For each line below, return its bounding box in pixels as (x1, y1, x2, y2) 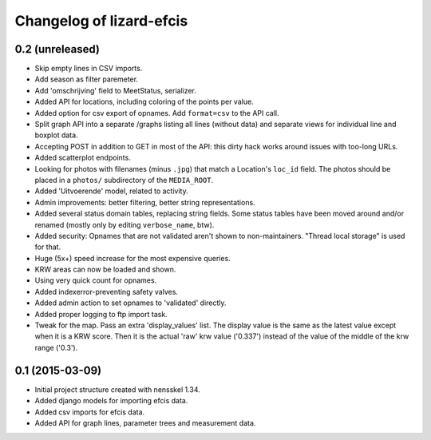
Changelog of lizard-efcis (14, 12, 188, 30)
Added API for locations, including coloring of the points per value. (34, 97, 255, 107)
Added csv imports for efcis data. (34, 407, 145, 417)
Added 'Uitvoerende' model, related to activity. (34, 186, 188, 196)
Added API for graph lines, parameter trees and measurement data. (34, 418, 256, 427)
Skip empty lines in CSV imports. (34, 64, 143, 73)
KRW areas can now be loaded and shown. (34, 264, 176, 275)
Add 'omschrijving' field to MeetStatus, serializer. (34, 85, 197, 95)
